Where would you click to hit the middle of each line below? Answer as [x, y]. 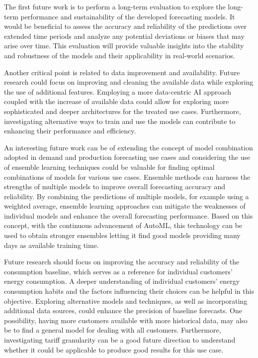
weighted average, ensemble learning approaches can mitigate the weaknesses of [125, 206]
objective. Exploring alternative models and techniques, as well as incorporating [126, 300]
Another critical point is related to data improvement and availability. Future [122, 72]
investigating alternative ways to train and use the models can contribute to [120, 121]
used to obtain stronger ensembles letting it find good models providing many [122, 235]
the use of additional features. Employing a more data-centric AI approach [118, 91]
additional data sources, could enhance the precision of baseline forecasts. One [123, 310]
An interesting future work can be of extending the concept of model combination [129, 147]
